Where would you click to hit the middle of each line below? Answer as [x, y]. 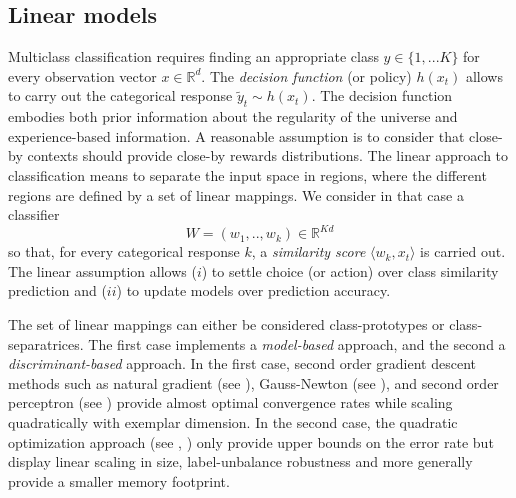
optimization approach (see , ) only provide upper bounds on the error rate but [251, 441]
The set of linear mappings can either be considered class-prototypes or [226, 324]
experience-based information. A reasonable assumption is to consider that [236, 135]
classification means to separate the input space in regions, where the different [247, 174]
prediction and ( [57, 290]
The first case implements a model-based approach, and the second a [297, 343]
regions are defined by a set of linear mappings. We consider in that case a [236, 194]
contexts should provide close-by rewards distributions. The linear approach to [268, 155]
